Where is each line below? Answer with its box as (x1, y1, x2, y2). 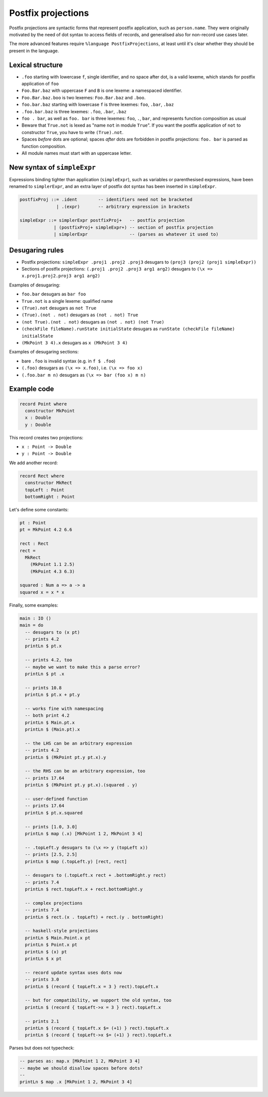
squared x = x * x (19, 589, 65, 595)
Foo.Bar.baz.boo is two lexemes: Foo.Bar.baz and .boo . (21, 94, 146, 100)
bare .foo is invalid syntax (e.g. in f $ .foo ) (21, 358, 116, 364)
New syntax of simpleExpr (9, 163, 96, 171)
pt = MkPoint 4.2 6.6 (19, 527, 72, 533)
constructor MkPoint (25, 408, 75, 413)
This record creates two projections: (9, 434, 84, 440)
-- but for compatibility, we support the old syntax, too (25, 998, 172, 1003)
